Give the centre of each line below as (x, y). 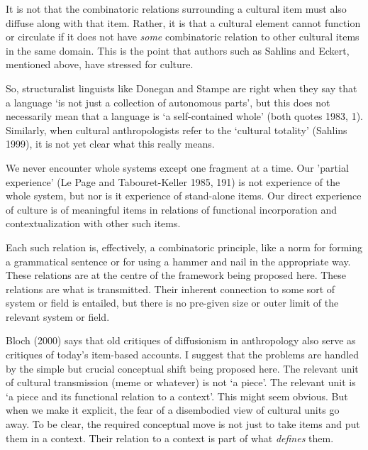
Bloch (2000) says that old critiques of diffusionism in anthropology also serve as (181, 340)
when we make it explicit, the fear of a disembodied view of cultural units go (173, 410)
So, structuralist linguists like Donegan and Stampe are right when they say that (182, 88)
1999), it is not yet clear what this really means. (110, 144)
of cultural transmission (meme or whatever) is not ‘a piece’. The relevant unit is (181, 382)
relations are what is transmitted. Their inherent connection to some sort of (171, 289)
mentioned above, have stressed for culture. (100, 64)
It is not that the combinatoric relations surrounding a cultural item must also (176, 9)
